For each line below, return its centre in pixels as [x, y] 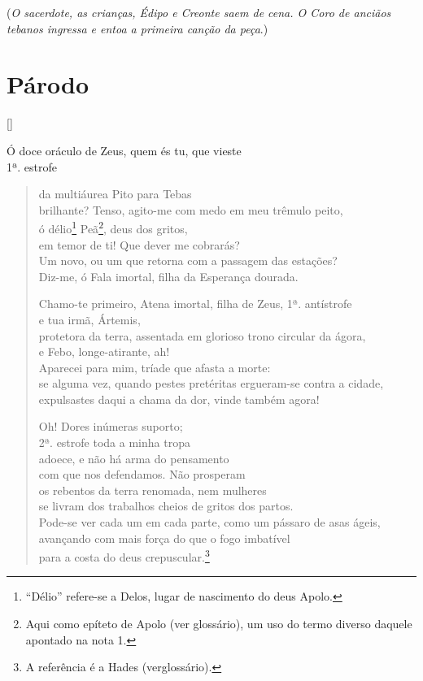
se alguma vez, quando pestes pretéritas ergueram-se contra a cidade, [211, 383]
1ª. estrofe [32, 166]
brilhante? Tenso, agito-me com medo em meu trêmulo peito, [191, 209]
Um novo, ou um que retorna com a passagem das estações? [188, 260]
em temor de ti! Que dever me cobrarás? [139, 244]
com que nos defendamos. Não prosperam [142, 474]
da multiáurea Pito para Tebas [115, 194]
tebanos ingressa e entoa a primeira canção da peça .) [137, 28]
